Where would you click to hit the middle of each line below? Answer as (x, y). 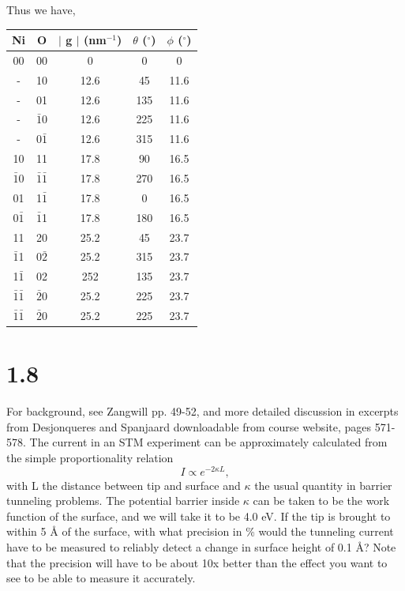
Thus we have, (41, 9)
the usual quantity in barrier (323, 485)
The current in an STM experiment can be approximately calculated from (208, 442)
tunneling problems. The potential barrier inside (123, 501)
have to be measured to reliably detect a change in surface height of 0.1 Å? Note (201, 546)
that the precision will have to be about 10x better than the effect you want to (197, 562)
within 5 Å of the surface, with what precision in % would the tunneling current (200, 531)
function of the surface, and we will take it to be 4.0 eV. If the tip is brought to (199, 516)
